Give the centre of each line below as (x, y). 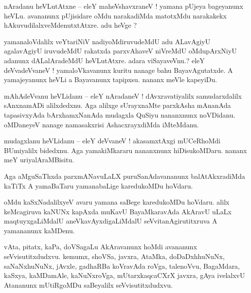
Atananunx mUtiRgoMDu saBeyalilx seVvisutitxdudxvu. (88, 284)
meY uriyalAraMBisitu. (39, 160)
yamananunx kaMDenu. (39, 230)
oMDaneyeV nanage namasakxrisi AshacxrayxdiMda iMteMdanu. (101, 124)
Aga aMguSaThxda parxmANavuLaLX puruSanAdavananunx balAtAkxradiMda (125, 176)
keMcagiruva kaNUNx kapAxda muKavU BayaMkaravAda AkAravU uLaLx (118, 211)
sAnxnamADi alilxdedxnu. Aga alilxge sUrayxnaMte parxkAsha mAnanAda (117, 105)
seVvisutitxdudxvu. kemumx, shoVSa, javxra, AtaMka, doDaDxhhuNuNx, (114, 256)
